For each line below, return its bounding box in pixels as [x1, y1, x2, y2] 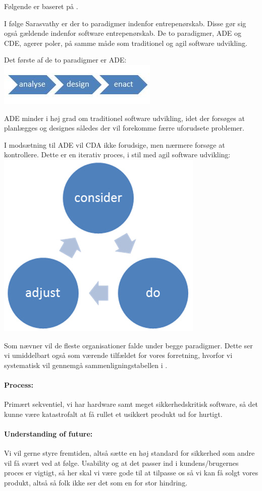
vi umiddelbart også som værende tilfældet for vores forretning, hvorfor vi [4, 350, 233, 360]
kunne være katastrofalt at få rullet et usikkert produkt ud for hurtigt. [4, 408, 223, 419]
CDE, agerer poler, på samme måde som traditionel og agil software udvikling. [4, 37, 247, 48]
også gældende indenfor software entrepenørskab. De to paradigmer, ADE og [4, 28, 242, 38]
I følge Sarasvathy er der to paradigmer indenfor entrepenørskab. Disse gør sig [4, 18, 246, 28]
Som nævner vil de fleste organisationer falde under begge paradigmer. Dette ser [4, 340, 253, 350]
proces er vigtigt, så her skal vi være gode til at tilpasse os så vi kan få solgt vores [4, 467, 258, 478]
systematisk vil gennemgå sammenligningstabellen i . [4, 359, 168, 370]
